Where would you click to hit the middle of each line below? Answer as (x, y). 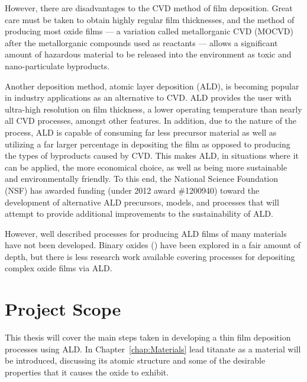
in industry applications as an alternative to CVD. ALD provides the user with (148, 97)
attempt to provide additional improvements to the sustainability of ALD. (139, 214)
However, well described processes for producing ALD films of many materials (146, 233)
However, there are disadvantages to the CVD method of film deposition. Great (149, 8)
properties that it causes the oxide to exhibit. (87, 372)
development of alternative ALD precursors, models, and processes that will (142, 202)
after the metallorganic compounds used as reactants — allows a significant (141, 42)
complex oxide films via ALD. (59, 268)
